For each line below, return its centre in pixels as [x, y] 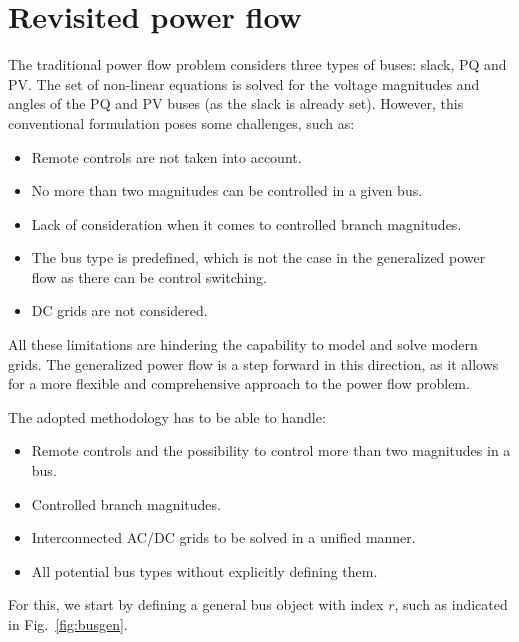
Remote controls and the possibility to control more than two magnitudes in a [271, 450]
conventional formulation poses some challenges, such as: [181, 122]
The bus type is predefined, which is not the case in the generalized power [258, 257]
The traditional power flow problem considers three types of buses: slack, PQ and [257, 64]
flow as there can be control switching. [149, 276]
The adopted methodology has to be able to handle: [167, 416]
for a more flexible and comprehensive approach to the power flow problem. [239, 383]
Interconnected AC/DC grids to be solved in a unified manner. [223, 537]
